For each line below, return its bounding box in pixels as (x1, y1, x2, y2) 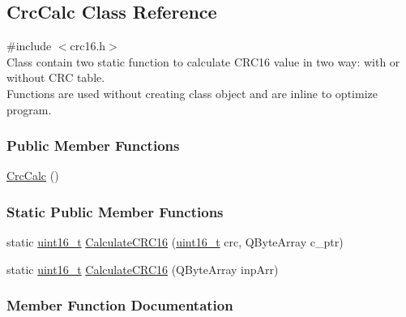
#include (6, 37, 52, 54)
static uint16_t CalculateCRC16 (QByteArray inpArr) (6, 260, 279, 277)
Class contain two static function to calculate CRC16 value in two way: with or (6, 53, 400, 70)
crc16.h (70, 37, 106, 54)
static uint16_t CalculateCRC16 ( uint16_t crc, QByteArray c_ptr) (6, 233, 344, 251)
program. (6, 101, 52, 118)
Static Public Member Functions (6, 201, 224, 221)
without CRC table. (6, 69, 105, 86)
